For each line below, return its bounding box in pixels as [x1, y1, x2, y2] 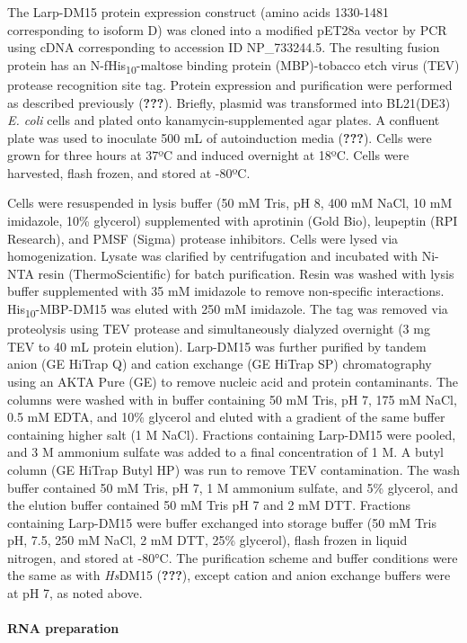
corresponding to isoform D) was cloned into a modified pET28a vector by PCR [7, 20, 447, 39]
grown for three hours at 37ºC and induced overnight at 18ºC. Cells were [7, 146, 410, 165]
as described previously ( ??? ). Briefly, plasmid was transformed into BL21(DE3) [7, 93, 451, 112]
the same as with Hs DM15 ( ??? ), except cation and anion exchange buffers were [7, 566, 451, 585]
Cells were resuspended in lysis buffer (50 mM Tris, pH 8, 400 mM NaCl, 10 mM [7, 193, 453, 212]
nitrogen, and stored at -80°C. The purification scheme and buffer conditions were [7, 548, 458, 567]
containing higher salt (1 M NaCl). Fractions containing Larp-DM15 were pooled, [7, 424, 456, 443]
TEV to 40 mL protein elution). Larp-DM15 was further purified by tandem [7, 336, 427, 355]
